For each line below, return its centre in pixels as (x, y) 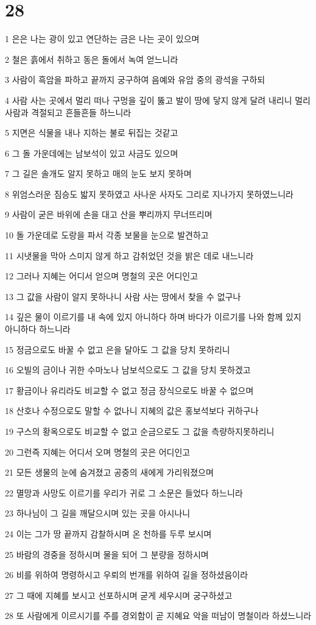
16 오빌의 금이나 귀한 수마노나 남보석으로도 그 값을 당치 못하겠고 (128, 370)
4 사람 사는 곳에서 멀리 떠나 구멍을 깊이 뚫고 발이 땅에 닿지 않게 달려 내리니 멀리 (158, 100)
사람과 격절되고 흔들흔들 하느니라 (68, 112)
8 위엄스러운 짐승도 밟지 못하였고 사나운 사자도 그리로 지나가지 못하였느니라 (149, 194)
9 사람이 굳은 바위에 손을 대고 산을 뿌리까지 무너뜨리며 (109, 214)
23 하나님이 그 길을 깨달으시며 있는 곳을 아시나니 (98, 513)
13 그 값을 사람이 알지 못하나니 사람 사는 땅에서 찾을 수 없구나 (123, 296)
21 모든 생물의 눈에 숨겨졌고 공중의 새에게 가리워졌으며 (109, 472)
